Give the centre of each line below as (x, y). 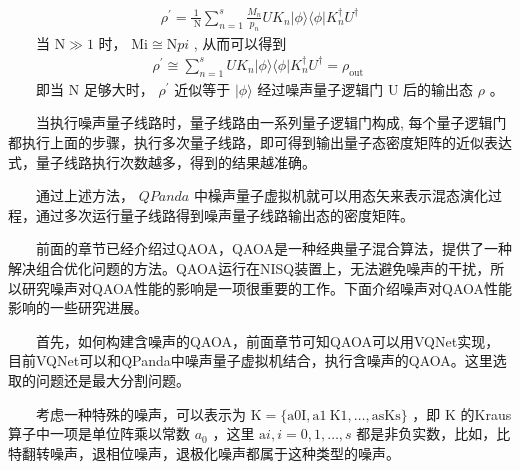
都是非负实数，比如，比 (433, 433)
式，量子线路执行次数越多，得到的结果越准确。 (162, 161)
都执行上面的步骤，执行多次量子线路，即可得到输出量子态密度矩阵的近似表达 (260, 141)
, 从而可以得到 (240, 42)
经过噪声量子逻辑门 (320, 88)
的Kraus (486, 413)
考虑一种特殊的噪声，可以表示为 (141, 413)
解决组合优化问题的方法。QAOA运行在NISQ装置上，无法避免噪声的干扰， (249, 267)
